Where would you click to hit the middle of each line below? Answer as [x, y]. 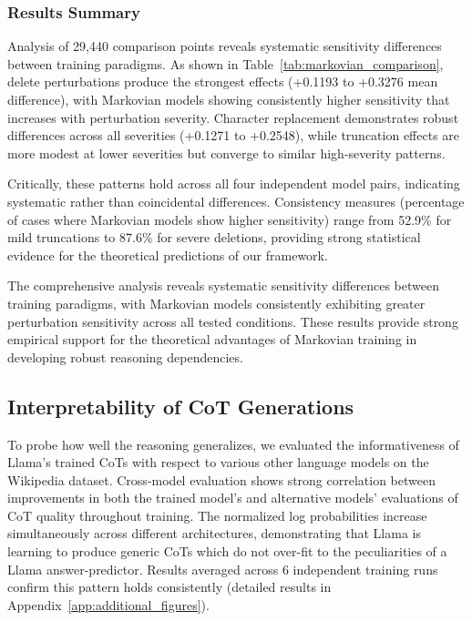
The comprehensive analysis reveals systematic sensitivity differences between [223, 285]
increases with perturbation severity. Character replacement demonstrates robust [233, 117]
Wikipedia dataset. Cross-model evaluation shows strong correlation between [221, 479]
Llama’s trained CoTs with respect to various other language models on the [218, 462]
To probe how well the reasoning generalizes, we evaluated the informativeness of [233, 444]
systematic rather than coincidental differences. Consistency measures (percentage [236, 201]
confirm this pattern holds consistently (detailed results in [169, 587]
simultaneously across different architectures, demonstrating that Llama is [214, 533]
